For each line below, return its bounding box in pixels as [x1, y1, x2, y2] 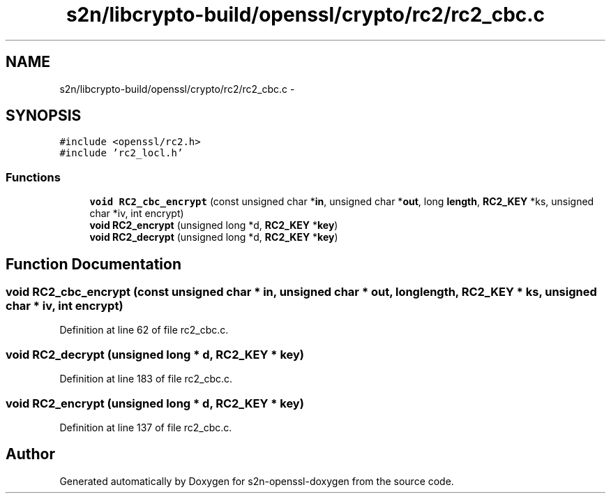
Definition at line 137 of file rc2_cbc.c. [59, 421, 232, 433]
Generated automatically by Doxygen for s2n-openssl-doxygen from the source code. [59, 475, 454, 487]
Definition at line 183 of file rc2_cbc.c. [59, 373, 233, 385]
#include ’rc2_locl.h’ [59, 147, 183, 159]
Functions [6, 170, 61, 184]
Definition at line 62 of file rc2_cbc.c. [59, 324, 229, 336]
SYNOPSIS [6, 107, 82, 125]
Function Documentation [6, 255, 181, 273]
